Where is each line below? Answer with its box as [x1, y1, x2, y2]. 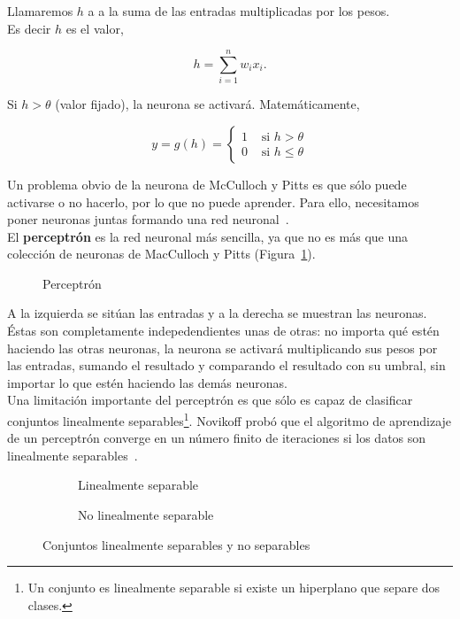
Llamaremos [7, 2, 73, 19]
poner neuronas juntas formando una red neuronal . [7, 210, 289, 228]
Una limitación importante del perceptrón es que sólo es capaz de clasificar [7, 391, 413, 409]
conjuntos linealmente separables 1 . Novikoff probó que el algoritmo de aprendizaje [7, 409, 452, 429]
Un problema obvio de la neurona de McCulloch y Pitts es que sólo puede [7, 174, 407, 193]
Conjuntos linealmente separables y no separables [42, 535, 310, 553]
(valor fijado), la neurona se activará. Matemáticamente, [55, 95, 360, 113]
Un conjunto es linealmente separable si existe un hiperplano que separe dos [27, 578, 441, 597]
